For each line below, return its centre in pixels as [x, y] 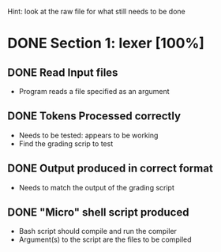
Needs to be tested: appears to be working [88, 135]
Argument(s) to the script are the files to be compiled [105, 239]
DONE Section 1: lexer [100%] [106, 43]
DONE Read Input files [63, 72]
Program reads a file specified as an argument [94, 91]
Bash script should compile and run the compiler [97, 231]
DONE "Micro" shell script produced [98, 213]
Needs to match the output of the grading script [96, 187]
